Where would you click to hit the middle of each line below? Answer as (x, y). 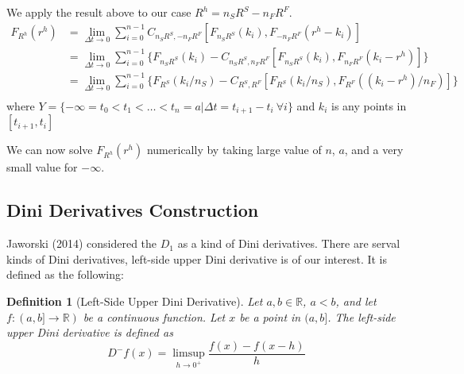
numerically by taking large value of (234, 150)
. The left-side (362, 316)
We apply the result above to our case (99, 12)
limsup (189, 354)
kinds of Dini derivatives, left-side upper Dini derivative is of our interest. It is (197, 258)
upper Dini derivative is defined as (90, 332)
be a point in (270, 316)
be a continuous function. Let (154, 316)
